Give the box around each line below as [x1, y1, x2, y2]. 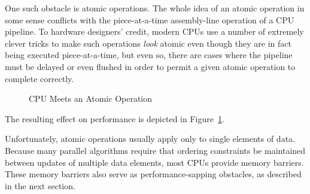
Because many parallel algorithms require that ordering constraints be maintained [5, 144, 306, 156]
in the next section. [5, 179, 75, 192]
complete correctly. [5, 72, 74, 84]
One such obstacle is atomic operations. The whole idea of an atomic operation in [5, 2, 305, 14]
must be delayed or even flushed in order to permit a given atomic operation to [5, 60, 296, 72]
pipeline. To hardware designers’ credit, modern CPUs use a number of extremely [5, 25, 304, 38]
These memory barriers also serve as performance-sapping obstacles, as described [5, 168, 302, 180]
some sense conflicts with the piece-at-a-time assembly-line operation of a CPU [5, 13, 294, 26]
